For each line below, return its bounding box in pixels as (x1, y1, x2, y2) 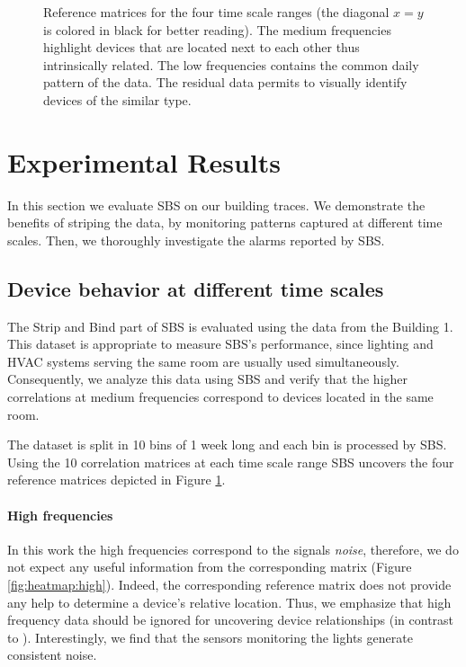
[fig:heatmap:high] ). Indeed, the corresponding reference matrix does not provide (7, 575, 452, 593)
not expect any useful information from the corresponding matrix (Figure (7, 557, 412, 576)
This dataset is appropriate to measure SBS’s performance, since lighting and (7, 334, 434, 353)
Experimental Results (7, 143, 281, 180)
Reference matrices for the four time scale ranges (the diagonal (43, 3, 390, 21)
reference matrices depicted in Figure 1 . (7, 470, 226, 489)
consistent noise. (7, 645, 97, 664)
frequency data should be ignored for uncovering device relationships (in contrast (7, 610, 454, 629)
